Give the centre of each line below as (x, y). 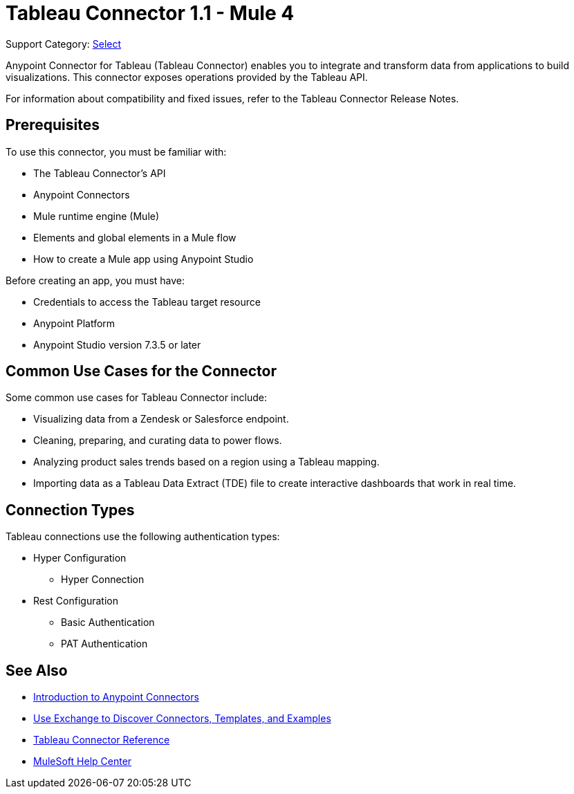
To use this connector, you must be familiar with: (116, 151)
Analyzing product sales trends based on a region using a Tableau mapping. (206, 462)
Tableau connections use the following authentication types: (143, 537)
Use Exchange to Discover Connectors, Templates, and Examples (182, 719)
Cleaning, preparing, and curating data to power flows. (158, 441)
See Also (37, 670)
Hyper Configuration (80, 558)
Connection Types (70, 510)
